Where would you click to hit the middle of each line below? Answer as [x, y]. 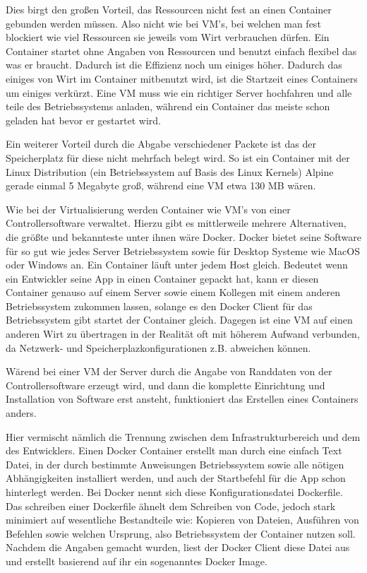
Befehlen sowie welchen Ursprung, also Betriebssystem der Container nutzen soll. [181, 533]
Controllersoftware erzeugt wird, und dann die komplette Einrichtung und [166, 385]
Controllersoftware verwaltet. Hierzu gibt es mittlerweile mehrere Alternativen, [176, 223]
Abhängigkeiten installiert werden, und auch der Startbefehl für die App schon [176, 478]
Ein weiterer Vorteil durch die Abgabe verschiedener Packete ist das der [161, 144]
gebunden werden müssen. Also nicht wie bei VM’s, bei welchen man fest [163, 23]
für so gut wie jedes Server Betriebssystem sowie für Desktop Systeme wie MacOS [183, 250]
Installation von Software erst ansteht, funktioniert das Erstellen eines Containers [182, 399]
